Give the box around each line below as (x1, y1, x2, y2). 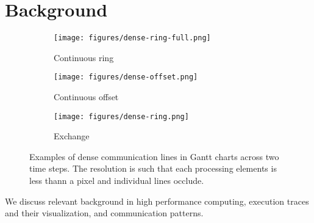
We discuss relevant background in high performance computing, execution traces (5, 194, 309, 207)
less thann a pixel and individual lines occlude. (29, 174, 204, 187)
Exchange (54, 130, 90, 142)
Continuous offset (54, 90, 119, 103)
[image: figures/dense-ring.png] (54, 112, 189, 121)
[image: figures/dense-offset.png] (54, 73, 198, 82)
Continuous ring (54, 51, 114, 64)
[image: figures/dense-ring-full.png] (54, 34, 211, 43)
